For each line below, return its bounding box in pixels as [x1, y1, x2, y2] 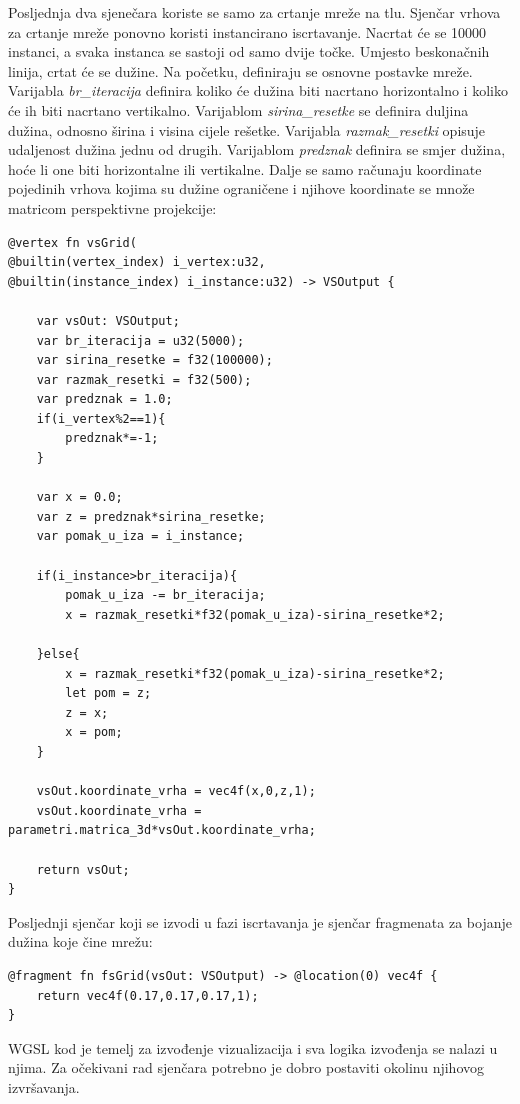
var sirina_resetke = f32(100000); [36, 353, 273, 368]
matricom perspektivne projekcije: [8, 197, 217, 218]
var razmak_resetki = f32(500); [36, 372, 252, 387]
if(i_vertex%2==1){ [36, 411, 166, 426]
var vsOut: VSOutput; [36, 313, 180, 328]
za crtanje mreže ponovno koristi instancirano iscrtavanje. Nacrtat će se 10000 [8, 21, 487, 42]
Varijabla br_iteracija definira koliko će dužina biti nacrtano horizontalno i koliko [8, 80, 508, 101]
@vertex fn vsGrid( [8, 235, 137, 250]
